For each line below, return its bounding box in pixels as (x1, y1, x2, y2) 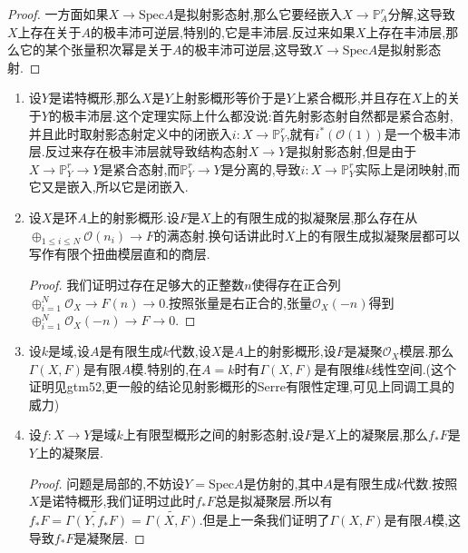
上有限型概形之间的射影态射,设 (122, 425, 305, 444)
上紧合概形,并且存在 (293, 88, 412, 107)
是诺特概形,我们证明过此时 (39, 491, 196, 510)
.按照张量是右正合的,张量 (165, 292, 313, 311)
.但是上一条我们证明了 (199, 510, 330, 529)
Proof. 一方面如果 (7, 5, 109, 23)
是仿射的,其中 (243, 473, 324, 492)
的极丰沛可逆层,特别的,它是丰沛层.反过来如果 (91, 22, 356, 41)
